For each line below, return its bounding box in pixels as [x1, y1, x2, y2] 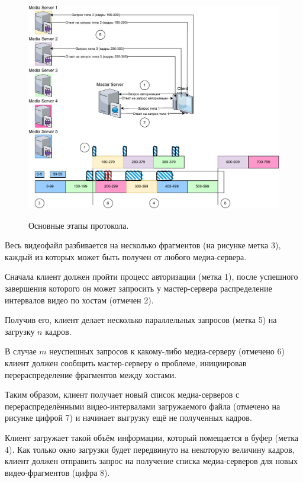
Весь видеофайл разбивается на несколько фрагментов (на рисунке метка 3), [5, 239, 281, 251]
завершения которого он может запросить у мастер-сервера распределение [5, 282, 272, 295]
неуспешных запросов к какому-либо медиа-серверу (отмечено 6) [49, 345, 285, 357]
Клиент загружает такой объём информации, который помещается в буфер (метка [5, 431, 299, 443]
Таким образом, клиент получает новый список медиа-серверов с [5, 388, 240, 401]
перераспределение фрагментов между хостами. [5, 368, 177, 380]
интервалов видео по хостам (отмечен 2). [5, 293, 154, 306]
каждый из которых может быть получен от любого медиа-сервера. [5, 250, 247, 263]
